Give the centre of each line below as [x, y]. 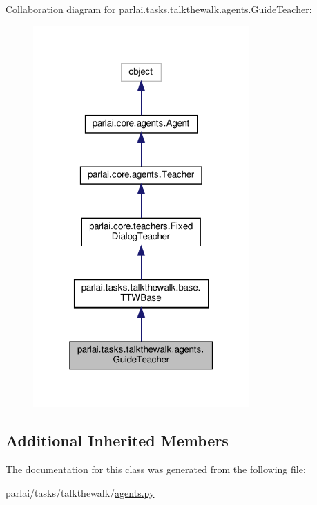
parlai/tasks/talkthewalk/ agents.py [80, 492]
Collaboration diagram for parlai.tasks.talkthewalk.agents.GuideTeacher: [159, 9]
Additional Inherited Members [117, 440]
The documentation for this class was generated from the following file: [156, 469]
